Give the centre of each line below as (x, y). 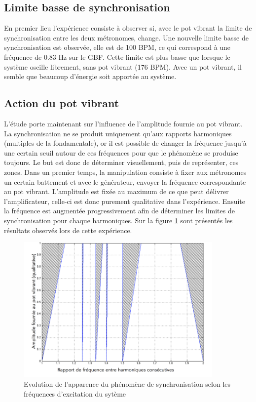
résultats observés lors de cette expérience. (68, 230)
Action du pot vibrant (62, 103)
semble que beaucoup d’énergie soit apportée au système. (90, 76)
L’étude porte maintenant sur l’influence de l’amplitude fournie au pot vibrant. (123, 123)
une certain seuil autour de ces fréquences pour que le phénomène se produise (121, 152)
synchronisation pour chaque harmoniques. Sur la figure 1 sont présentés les (118, 220)
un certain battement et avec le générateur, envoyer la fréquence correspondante (125, 181)
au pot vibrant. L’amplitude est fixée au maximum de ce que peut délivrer (116, 191)
